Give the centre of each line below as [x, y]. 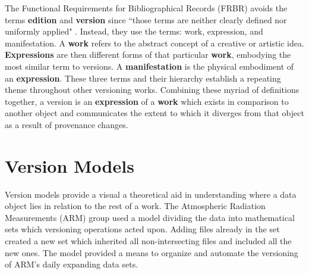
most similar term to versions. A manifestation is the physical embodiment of [149, 66]
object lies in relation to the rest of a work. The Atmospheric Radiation [135, 206]
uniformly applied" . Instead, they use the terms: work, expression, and [134, 31]
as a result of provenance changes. [67, 124]
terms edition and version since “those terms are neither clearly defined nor [146, 19]
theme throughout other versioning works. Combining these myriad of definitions [152, 90]
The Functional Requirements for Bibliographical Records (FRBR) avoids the [146, 8]
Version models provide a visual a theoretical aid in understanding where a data [151, 194]
